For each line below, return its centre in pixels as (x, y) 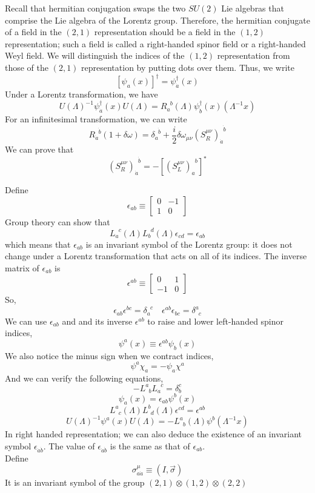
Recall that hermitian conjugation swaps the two (95, 8)
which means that (38, 244)
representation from (254, 55)
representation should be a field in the (165, 32)
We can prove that (39, 149)
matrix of (22, 267)
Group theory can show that (58, 221)
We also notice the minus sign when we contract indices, (109, 355)
